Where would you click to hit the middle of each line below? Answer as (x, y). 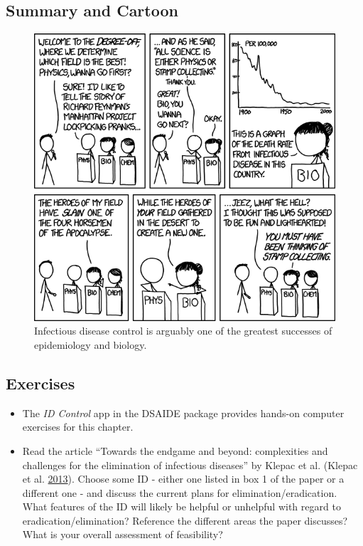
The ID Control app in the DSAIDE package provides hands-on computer (183, 413)
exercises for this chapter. (78, 427)
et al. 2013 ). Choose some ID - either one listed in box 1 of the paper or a (183, 479)
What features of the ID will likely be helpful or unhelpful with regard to (181, 506)
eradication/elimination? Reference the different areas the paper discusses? (185, 520)
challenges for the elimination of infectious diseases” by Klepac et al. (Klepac (190, 464)
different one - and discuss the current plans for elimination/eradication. (180, 492)
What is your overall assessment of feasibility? (123, 534)
